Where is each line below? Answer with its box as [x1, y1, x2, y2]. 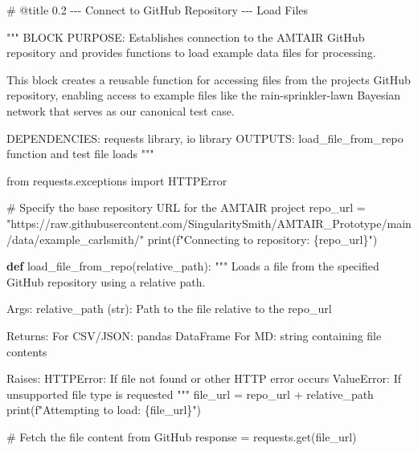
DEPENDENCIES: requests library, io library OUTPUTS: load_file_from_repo [6, 129, 404, 146]
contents [6, 343, 47, 360]
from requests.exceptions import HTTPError [6, 172, 227, 189]
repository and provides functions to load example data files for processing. [6, 44, 376, 61]
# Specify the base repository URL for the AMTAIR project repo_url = [6, 199, 366, 216]
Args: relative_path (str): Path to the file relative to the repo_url [6, 300, 332, 317]
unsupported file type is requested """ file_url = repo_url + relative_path [6, 385, 374, 402]
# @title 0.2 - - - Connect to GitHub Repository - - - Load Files [6, 2, 309, 18]
